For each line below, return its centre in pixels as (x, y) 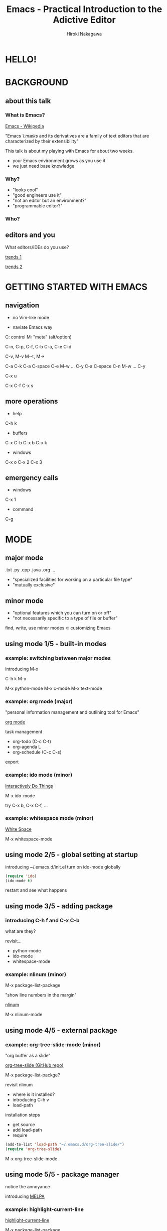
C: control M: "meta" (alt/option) (38, 337)
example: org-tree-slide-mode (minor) (53, 1044)
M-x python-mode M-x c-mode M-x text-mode (54, 688)
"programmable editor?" (37, 206)
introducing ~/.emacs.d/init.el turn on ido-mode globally (63, 867)
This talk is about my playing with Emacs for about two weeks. (69, 151)
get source (24, 1125)
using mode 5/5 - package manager (62, 1175)
